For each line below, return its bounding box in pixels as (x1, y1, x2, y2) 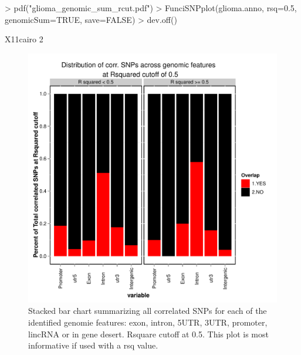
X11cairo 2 (5, 33, 43, 45)
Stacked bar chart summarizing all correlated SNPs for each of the (28, 304, 267, 317)
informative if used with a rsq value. (28, 339, 158, 351)
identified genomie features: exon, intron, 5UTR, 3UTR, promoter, (28, 316, 268, 328)
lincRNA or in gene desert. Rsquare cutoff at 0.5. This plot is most (28, 327, 269, 340)
